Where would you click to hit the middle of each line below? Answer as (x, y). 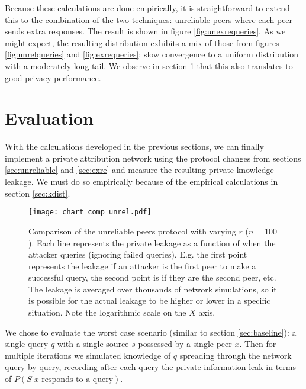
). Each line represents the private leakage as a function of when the (152, 242)
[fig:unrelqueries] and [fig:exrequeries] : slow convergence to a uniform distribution (152, 54)
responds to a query (78, 380)
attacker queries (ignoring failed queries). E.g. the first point (138, 254)
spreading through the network (236, 355)
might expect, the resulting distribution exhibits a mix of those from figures (142, 42)
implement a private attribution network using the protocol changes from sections (153, 158)
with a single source (93, 344)
